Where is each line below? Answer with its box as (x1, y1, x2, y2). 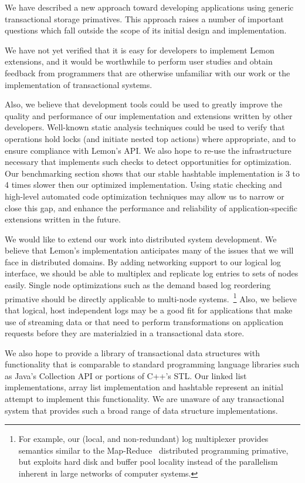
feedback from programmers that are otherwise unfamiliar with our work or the (5, 66, 290, 79)
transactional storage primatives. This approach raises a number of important (5, 12, 284, 25)
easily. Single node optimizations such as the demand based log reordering (5, 279, 271, 291)
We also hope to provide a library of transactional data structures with (5, 346, 260, 359)
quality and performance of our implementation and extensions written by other (5, 109, 293, 121)
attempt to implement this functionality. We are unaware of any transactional (5, 393, 284, 405)
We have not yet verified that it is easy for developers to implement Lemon (5, 43, 274, 56)
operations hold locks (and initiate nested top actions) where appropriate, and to (5, 132, 296, 144)
